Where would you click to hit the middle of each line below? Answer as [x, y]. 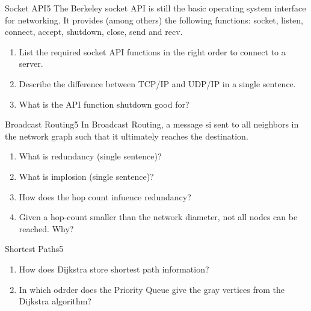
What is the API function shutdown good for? [104, 104]
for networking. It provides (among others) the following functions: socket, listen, [154, 20]
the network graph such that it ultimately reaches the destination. [127, 136]
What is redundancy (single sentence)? [90, 156]
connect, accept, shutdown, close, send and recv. [94, 32]
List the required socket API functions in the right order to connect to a [152, 51]
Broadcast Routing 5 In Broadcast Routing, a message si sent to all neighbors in [152, 124]
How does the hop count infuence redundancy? [105, 196]
